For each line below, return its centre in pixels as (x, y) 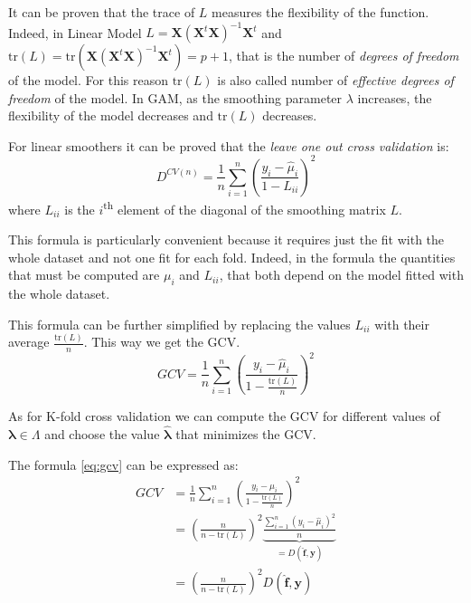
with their (402, 324)
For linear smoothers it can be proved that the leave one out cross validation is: (229, 145)
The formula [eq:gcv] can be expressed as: (123, 464)
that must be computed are (84, 275)
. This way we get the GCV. (162, 342)
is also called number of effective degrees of (335, 80)
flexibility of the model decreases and (111, 115)
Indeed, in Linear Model (75, 32)
